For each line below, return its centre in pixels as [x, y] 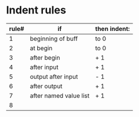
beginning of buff [54, 39]
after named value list [59, 95]
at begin [41, 48]
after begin [45, 57]
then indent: [112, 29]
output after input [54, 77]
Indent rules [36, 10]
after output [46, 86]
